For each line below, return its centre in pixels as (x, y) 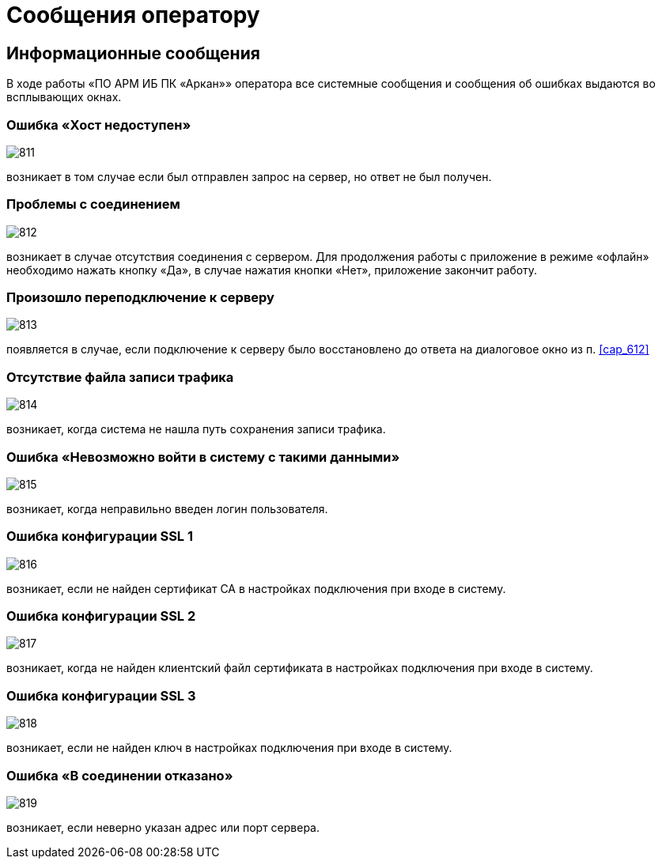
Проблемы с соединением (93, 204)
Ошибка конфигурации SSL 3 (101, 695)
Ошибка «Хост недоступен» (99, 125)
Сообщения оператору (133, 15)
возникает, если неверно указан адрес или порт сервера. (163, 827)
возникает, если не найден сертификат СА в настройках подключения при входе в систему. (256, 588)
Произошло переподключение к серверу (140, 298)
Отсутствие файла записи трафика (120, 377)
